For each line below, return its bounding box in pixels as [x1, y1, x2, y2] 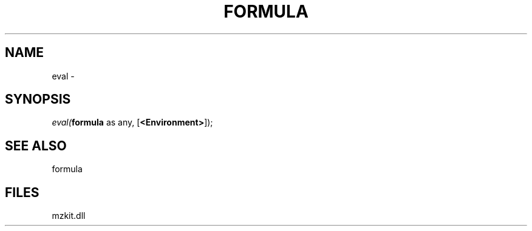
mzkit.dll [52, 210, 86, 221]
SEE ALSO [5, 138, 67, 153]
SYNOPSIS [5, 92, 71, 107]
